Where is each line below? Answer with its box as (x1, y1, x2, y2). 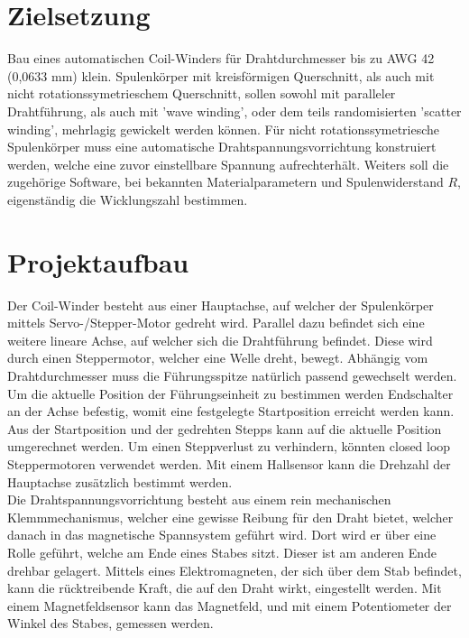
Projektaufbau (7, 243, 189, 280)
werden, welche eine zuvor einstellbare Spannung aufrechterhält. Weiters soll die (7, 154, 449, 173)
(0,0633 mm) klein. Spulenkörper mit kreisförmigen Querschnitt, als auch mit (7, 66, 435, 85)
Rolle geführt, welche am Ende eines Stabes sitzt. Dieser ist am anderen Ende (7, 542, 437, 561)
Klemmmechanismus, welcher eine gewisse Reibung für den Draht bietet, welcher (7, 507, 454, 526)
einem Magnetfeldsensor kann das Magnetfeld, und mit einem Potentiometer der (7, 596, 452, 615)
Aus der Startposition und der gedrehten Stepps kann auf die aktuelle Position (7, 419, 442, 438)
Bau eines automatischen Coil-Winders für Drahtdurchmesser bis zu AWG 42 (7, 49, 435, 68)
